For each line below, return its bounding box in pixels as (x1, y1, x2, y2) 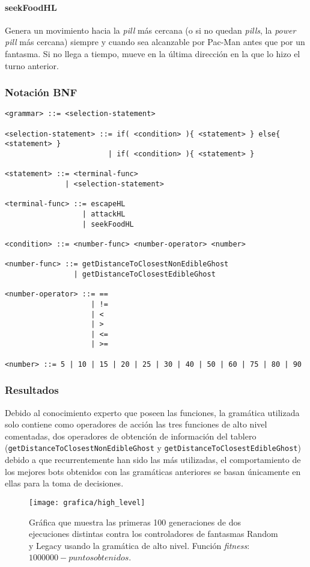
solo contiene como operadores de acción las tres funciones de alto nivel (5, 418, 267, 431)
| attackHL (82, 209, 126, 218)
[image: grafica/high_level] (29, 498, 145, 507)
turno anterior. (5, 59, 59, 72)
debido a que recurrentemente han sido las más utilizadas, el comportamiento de (5, 453, 301, 466)
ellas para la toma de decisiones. (5, 477, 124, 489)
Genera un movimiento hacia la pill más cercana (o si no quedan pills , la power (5, 23, 296, 36)
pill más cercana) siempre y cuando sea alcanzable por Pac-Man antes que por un (5, 35, 305, 48)
